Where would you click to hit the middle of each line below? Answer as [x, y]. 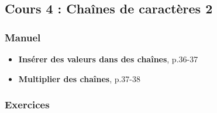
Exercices [27, 105]
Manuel [23, 37]
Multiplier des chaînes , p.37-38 [80, 78]
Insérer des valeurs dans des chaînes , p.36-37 [108, 59]
